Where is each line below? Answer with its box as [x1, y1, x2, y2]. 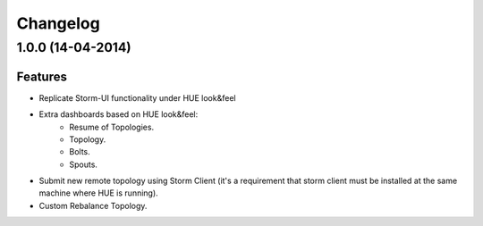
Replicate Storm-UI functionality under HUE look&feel [38, 92, 236, 103]
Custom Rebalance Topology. [38, 200, 148, 211]
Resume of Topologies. [69, 121, 155, 132]
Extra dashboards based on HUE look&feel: [38, 109, 199, 120]
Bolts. [69, 146, 91, 157]
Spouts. [69, 159, 98, 170]
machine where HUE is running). [38, 188, 158, 198]
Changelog [16, 13, 100, 33]
